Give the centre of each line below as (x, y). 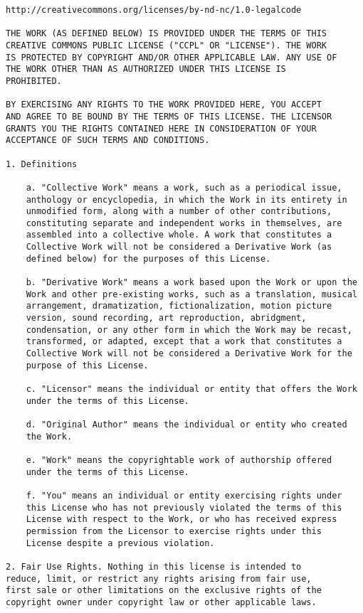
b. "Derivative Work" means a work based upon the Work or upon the (191, 283)
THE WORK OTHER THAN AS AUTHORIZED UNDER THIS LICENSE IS (146, 69)
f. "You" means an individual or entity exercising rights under (184, 495)
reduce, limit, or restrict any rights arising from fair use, (159, 579)
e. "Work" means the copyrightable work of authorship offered (179, 460)
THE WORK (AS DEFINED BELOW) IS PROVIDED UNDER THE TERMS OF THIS (167, 34)
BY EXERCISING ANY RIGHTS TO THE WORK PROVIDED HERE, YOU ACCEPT (164, 105)
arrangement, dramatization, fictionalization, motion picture (179, 306)
